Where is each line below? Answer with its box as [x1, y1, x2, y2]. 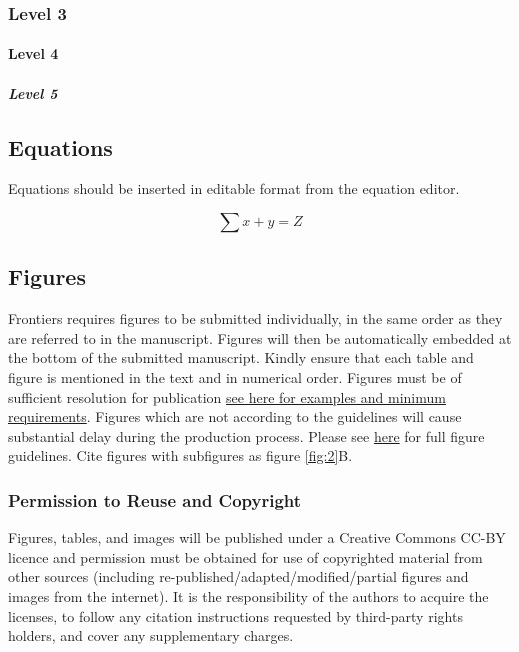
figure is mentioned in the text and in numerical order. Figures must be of [8, 367, 462, 387]
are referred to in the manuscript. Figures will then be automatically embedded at [8, 327, 512, 348]
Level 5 [8, 82, 58, 103]
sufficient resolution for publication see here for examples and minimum [8, 386, 446, 407]
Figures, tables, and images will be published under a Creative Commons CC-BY [8, 527, 506, 548]
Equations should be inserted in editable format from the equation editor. [8, 178, 460, 199]
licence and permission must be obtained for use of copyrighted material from [8, 546, 483, 567]
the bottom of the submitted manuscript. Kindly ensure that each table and [8, 347, 474, 368]
